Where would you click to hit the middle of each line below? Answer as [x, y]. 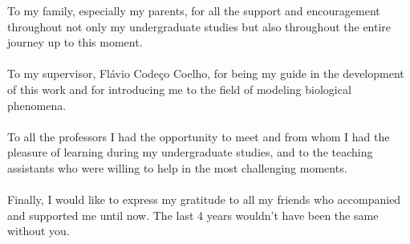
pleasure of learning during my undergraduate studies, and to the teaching [190, 152]
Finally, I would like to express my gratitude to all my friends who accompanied [204, 199]
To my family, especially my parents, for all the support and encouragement [194, 10]
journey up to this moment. [75, 42]
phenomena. [37, 105]
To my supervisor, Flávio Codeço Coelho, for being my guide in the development [206, 73]
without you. [39, 231]
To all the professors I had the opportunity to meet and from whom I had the [199, 136]
